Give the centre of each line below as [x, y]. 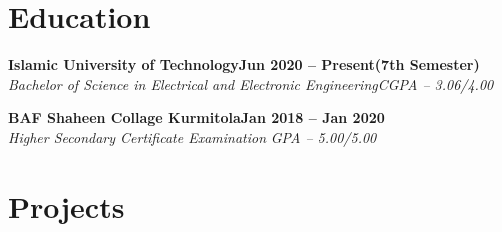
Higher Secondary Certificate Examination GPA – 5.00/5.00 [192, 136]
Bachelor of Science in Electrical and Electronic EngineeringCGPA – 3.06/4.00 [251, 83]
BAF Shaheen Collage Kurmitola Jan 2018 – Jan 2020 [196, 117]
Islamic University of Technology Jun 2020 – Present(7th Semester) [244, 64]
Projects [66, 205]
